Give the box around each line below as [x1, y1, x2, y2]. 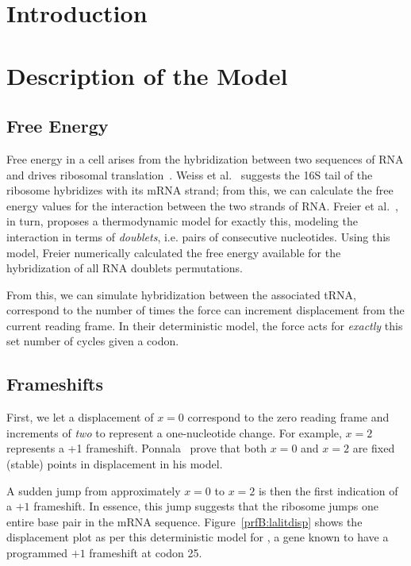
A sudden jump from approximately [6, 482, 181, 499]
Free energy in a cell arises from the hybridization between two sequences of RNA [6, 150, 404, 167]
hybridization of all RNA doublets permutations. [6, 260, 243, 276]
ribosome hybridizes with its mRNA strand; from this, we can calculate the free [6, 182, 394, 198]
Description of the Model [6, 59, 288, 91]
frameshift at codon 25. [89, 545, 202, 561]
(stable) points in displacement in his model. [6, 456, 223, 472]
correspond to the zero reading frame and [187, 409, 390, 425]
